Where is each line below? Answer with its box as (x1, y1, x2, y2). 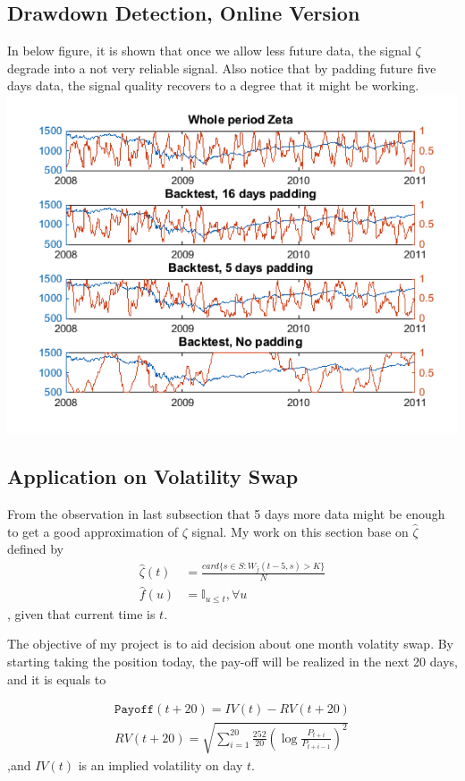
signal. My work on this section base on (191, 522, 409, 540)
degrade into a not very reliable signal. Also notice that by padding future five (7, 58, 436, 77)
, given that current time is (7, 604, 156, 623)
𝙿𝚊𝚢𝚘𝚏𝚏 (114, 703, 155, 717)
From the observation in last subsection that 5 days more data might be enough (7, 505, 445, 523)
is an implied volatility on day (78, 755, 243, 774)
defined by (7, 539, 64, 558)
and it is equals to (7, 669, 106, 688)
